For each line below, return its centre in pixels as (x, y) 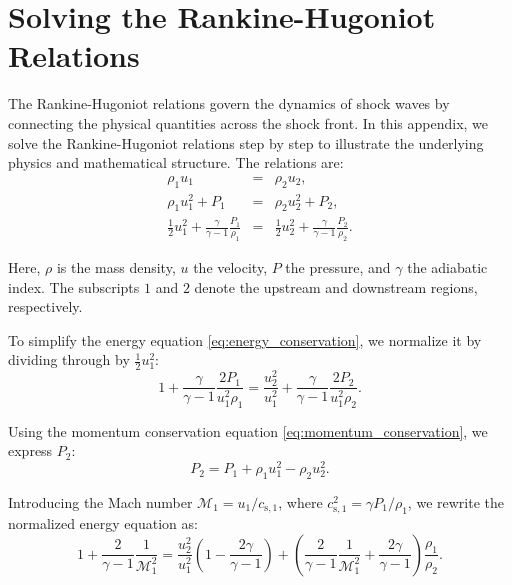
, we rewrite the (455, 501)
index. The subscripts (74, 286)
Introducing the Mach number (100, 501)
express (30, 450)
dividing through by (69, 359)
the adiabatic (447, 266)
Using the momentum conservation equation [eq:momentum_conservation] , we (248, 430)
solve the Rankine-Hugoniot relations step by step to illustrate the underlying (246, 142)
